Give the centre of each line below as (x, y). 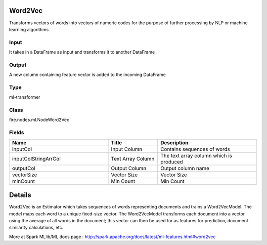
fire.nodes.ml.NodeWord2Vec (39, 120)
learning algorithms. (30, 29)
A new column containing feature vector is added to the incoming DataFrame (87, 75)
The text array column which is (196, 156)
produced (172, 162)
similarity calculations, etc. (36, 228)
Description (175, 142)
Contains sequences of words (195, 149)
